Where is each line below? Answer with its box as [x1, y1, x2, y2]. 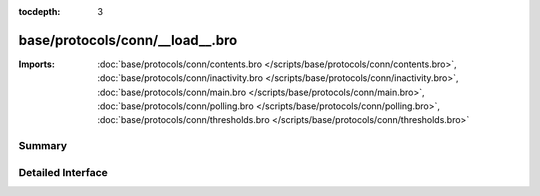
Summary [18, 139, 68, 153]
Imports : [18, 58, 55, 70]
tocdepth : [18, 6, 61, 17]
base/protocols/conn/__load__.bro [18, 31, 238, 49]
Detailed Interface [18, 165, 109, 179]
